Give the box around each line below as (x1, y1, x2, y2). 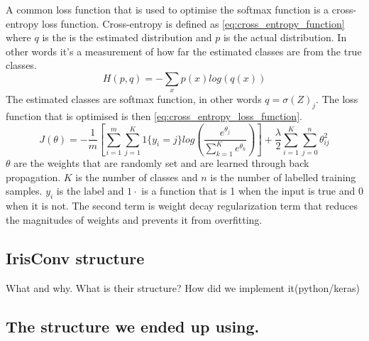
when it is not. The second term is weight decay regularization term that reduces (6, 198, 358, 213)
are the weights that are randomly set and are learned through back (13, 156, 309, 170)
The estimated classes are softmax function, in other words (6, 92, 262, 107)
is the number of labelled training (210, 169, 356, 184)
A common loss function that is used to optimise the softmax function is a (6, 2, 329, 16)
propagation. (6, 169, 61, 184)
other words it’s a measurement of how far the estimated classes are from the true (6, 43, 362, 58)
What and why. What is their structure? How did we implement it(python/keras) (6, 280, 360, 295)
